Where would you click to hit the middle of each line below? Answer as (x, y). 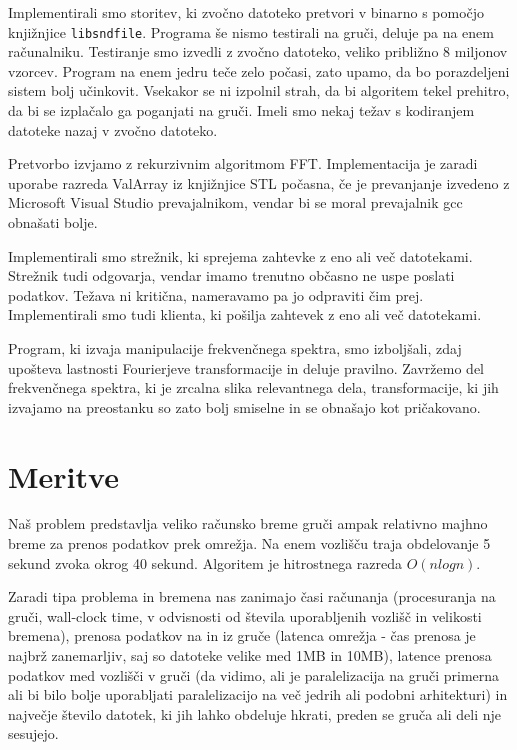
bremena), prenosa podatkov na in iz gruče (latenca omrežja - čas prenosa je (242, 635)
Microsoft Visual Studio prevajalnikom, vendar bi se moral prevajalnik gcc (235, 202)
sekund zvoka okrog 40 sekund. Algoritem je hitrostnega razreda (205, 562)
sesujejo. (33, 733)
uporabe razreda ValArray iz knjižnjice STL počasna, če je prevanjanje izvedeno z (259, 182)
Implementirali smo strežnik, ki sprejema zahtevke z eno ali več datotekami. (240, 255)
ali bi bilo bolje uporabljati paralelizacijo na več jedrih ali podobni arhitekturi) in (258, 694)
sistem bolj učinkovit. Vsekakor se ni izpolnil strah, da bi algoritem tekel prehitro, (259, 90)
